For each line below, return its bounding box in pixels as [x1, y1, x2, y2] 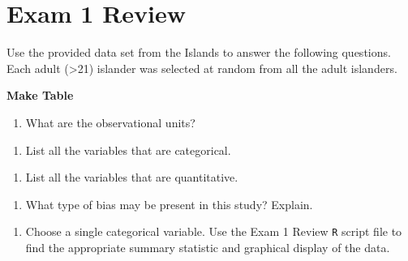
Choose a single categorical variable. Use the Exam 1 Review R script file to [25, 223, 402, 240]
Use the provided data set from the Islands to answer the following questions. [6, 44, 391, 61]
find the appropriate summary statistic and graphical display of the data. [25, 238, 390, 255]
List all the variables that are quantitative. [25, 169, 238, 186]
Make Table [6, 87, 74, 104]
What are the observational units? [25, 113, 195, 130]
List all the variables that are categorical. [25, 141, 231, 158]
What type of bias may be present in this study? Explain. [25, 195, 313, 212]
